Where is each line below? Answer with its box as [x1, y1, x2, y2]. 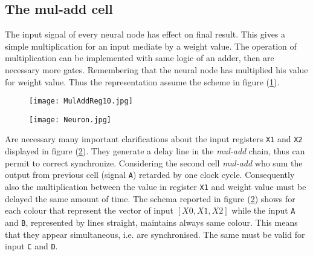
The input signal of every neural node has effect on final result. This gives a [5, 28, 286, 41]
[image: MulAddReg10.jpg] [29, 97, 133, 106]
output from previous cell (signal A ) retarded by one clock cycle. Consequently [5, 168, 295, 181]
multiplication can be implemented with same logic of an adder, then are [5, 51, 274, 64]
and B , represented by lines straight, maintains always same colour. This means [5, 215, 298, 228]
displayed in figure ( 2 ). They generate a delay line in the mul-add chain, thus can [5, 145, 305, 157]
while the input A [231, 204, 295, 217]
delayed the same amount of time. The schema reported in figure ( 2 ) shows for [5, 192, 295, 205]
